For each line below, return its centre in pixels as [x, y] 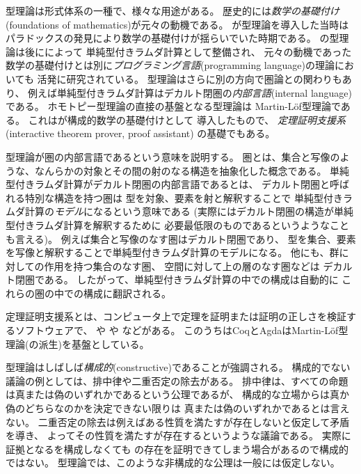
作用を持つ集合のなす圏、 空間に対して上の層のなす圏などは [182, 266]
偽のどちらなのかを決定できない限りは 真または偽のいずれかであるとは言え [178, 408]
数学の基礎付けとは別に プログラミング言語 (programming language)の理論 [170, 65]
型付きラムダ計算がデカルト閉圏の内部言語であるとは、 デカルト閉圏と [168, 184]
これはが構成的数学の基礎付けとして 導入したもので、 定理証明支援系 [187, 119]
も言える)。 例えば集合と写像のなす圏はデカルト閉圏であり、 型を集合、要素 [181, 238]
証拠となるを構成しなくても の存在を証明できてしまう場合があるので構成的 [177, 449]
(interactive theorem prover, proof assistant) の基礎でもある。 [141, 133]
